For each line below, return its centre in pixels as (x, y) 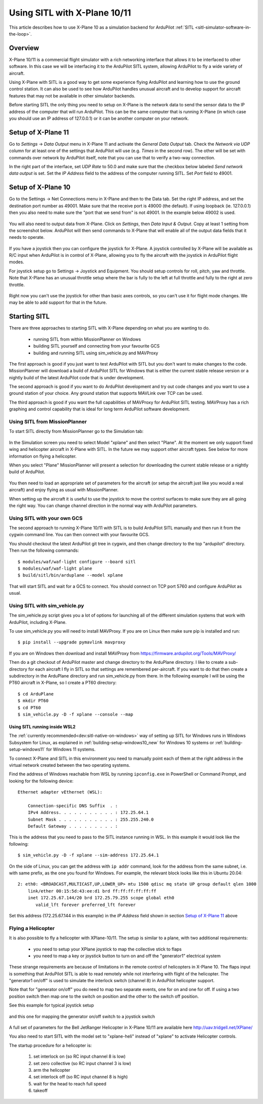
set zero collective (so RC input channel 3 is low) (82, 1063)
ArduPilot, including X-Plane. (38, 622)
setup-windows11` (27, 749)
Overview (24, 48)
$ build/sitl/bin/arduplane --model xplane (70, 575)
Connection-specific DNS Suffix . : (73, 806)
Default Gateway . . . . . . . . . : (73, 826)
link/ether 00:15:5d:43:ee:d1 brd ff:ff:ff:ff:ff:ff (92, 891)
